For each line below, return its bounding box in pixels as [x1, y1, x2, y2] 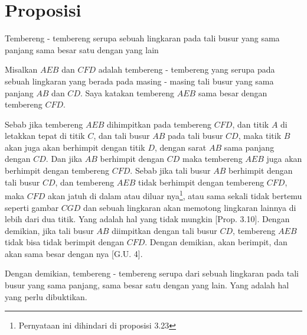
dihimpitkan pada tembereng [107, 118, 212, 130]
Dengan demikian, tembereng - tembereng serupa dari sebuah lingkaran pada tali [5, 267, 299, 279]
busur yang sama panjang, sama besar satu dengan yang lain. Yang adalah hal [5, 279, 289, 291]
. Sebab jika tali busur [130, 164, 211, 177]
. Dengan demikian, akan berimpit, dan [145, 236, 288, 248]
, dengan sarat [154, 141, 207, 153]
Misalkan [5, 63, 38, 76]
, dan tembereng [55, 175, 115, 188]
